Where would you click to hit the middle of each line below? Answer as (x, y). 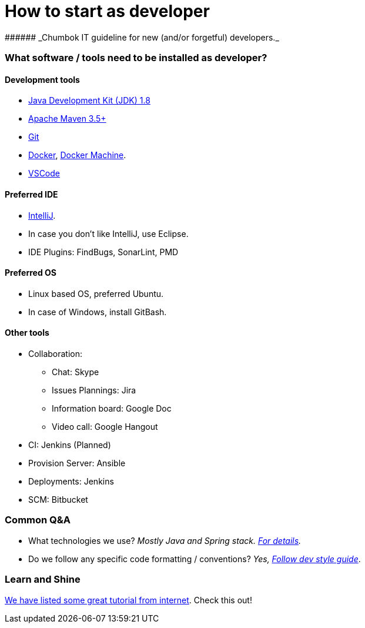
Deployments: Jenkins (71, 481)
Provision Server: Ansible (77, 463)
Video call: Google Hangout (105, 427)
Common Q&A (38, 520)
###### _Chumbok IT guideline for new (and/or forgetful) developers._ (142, 37)
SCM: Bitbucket (58, 500)
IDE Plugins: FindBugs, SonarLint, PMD (103, 252)
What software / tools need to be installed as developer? (136, 58)
